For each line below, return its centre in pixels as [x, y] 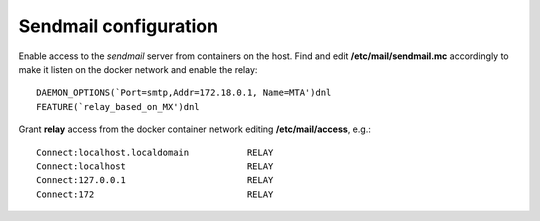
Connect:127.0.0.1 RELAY [155, 180]
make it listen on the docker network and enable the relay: [138, 69]
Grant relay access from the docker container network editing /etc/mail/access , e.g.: [195, 129]
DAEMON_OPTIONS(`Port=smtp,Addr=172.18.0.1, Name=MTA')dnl [184, 93]
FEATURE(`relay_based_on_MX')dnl [118, 106]
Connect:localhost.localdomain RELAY [155, 152]
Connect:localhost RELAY [155, 166]
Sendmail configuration [118, 26]
